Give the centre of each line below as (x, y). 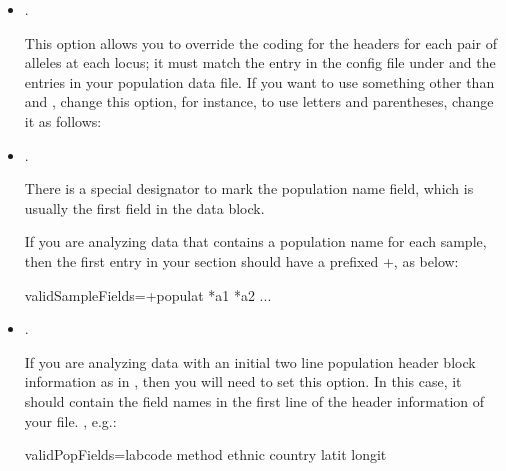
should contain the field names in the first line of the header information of (254, 400)
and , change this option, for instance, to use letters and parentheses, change (259, 101)
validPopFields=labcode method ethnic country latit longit (205, 454)
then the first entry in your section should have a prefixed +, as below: (241, 260)
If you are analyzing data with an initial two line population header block (250, 361)
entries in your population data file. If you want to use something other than (259, 81)
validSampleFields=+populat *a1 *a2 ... (148, 294)
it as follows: (63, 120)
